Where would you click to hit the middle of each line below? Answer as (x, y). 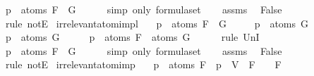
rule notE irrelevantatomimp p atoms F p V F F (143, 64)
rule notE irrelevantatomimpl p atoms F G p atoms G (157, 23)
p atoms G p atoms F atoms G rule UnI (132, 37)
